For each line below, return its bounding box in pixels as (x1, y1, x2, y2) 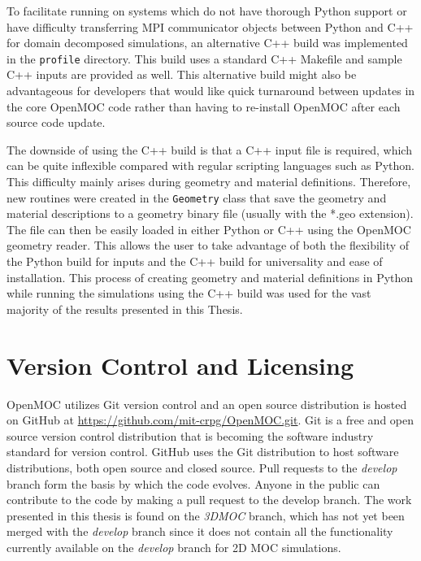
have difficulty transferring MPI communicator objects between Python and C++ (7, 18, 414, 35)
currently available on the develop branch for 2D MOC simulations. (7, 538, 341, 555)
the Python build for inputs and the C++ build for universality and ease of (7, 253, 383, 270)
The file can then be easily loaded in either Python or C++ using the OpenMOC (7, 220, 411, 237)
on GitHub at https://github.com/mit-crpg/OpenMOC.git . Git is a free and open (7, 411, 414, 428)
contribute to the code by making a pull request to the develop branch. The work (7, 491, 412, 508)
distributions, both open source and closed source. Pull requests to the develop (7, 459, 397, 476)
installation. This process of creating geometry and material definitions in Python (7, 268, 414, 285)
